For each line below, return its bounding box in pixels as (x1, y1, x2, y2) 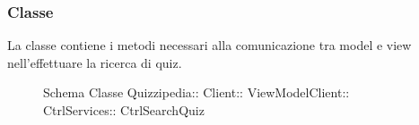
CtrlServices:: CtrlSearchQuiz (43, 101, 205, 119)
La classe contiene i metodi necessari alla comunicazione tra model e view (7, 36, 412, 54)
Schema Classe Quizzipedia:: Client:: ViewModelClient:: (43, 83, 350, 102)
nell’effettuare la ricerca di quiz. (7, 53, 182, 71)
